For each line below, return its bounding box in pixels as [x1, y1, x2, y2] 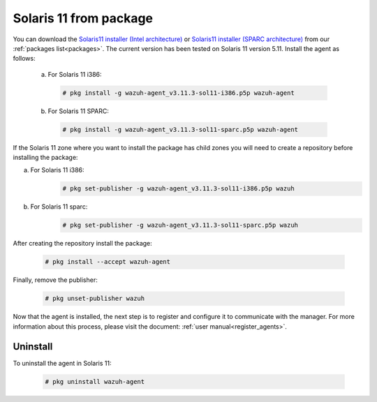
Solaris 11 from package [13, 10, 154, 26]
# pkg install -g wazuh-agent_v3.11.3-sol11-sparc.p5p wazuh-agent [62, 126, 299, 133]
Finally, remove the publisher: [13, 276, 98, 284]
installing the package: [13, 154, 78, 162]
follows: [13, 54, 36, 63]
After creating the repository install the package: [13, 239, 153, 248]
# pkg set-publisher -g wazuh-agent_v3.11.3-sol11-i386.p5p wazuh [62, 185, 295, 193]
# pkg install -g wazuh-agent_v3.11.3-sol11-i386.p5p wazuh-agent [62, 89, 295, 97]
